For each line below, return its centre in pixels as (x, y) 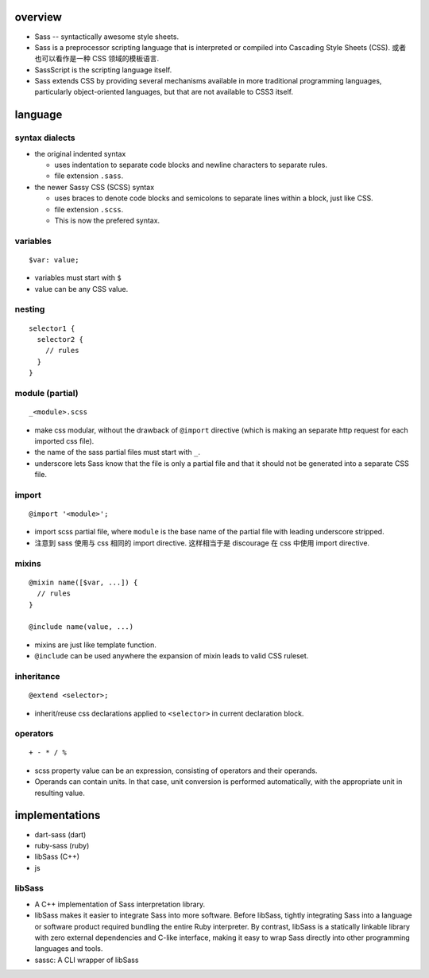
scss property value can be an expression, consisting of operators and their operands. (176, 770)
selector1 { (52, 328)
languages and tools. (69, 949)
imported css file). (64, 440)
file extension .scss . (89, 209)
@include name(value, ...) (81, 627)
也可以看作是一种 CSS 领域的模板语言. (97, 59)
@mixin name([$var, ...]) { (83, 582)
